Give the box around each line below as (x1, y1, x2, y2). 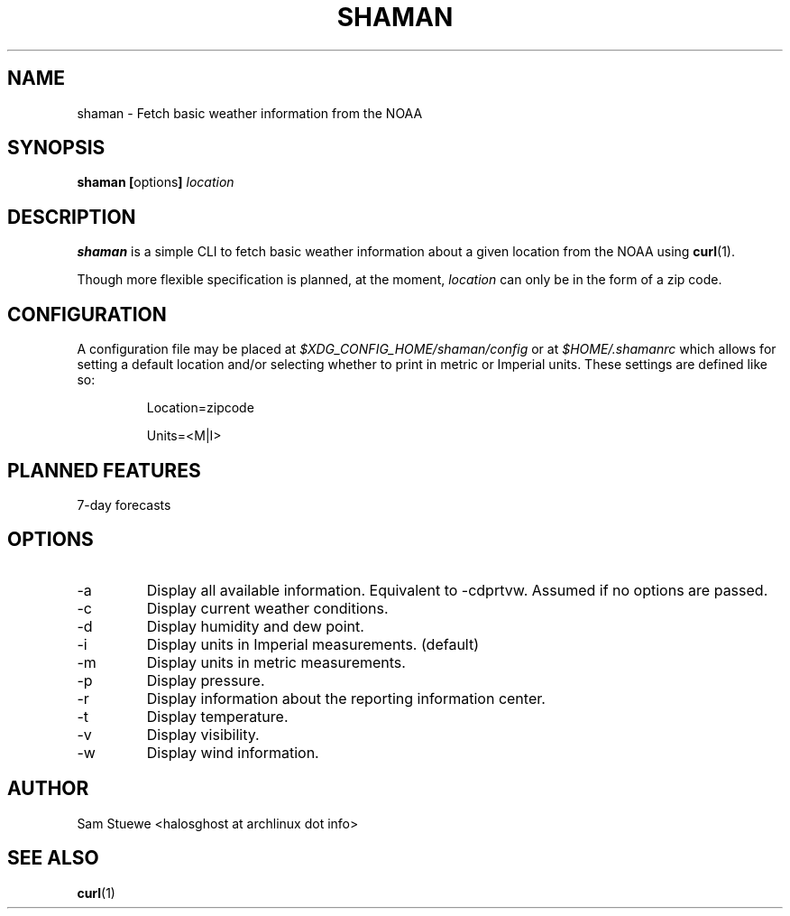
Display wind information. (146, 743, 319, 762)
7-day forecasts (77, 496, 171, 513)
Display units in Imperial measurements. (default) (146, 634, 480, 653)
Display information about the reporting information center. (146, 689, 546, 708)
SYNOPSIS (7, 136, 106, 160)
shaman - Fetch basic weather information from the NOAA (77, 105, 423, 121)
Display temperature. (146, 707, 289, 726)
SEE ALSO (7, 847, 99, 870)
